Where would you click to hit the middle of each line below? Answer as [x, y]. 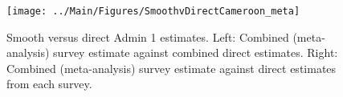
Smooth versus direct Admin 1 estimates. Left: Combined [148, 36]
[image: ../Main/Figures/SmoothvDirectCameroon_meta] [153, 11]
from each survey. [49, 84]
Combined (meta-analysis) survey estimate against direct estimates [171, 68]
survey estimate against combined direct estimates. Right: [196, 53]
